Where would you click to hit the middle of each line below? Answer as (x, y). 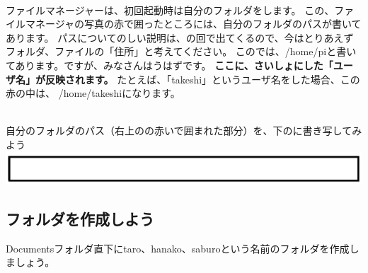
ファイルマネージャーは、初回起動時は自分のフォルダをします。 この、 (170, 10)
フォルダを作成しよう (80, 218)
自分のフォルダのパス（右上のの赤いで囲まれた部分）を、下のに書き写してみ (184, 130)
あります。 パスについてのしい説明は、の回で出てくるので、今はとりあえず (180, 37)
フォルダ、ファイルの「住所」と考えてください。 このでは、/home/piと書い (181, 51)
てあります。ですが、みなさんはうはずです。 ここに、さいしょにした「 (169, 65)
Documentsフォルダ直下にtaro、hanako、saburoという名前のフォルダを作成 (178, 248)
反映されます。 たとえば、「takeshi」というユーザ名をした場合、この (202, 79)
